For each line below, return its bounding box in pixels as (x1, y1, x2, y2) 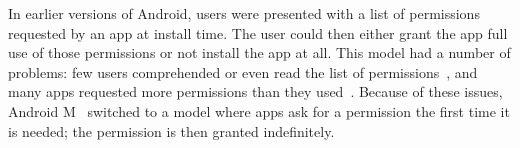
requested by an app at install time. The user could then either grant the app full (8, 22, 508, 43)
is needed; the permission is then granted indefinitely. (8, 120, 335, 141)
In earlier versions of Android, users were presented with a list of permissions (8, 3, 480, 23)
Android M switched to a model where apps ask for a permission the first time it (8, 100, 510, 121)
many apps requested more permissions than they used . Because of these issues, (8, 81, 503, 102)
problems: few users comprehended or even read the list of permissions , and (8, 61, 478, 82)
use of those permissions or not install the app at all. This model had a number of (8, 42, 511, 63)
